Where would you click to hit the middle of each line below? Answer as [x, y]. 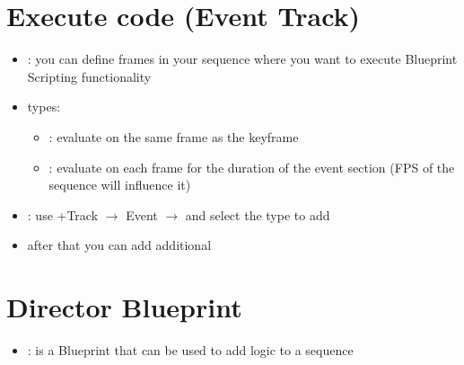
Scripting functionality [89, 76]
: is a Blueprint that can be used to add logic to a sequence [190, 350]
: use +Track [63, 214]
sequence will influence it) [120, 185]
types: [44, 107]
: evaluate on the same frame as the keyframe [174, 136]
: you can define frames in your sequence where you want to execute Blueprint [242, 59]
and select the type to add [258, 214]
